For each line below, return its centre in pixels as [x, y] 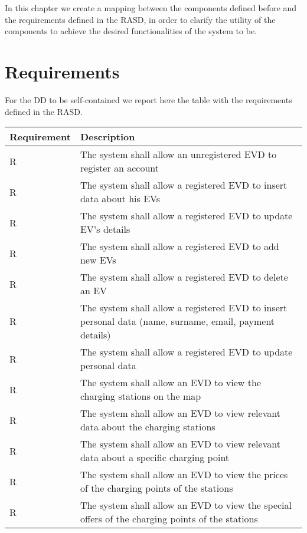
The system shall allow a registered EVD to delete [184, 277]
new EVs [98, 260]
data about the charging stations [148, 427]
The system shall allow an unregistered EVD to [178, 154]
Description [107, 137]
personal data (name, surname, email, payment [177, 321]
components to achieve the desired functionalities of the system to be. [131, 31]
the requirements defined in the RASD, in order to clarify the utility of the [140, 19]
